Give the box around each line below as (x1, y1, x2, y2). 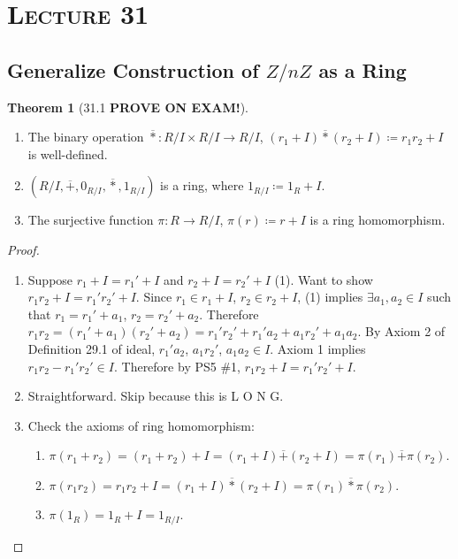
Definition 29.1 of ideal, (27, 339, 156, 357)
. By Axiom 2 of (357, 322, 446, 341)
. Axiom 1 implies (270, 339, 366, 357)
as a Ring (318, 56, 407, 83)
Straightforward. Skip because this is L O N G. (27, 387, 284, 405)
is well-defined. (27, 144, 108, 163)
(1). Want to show (274, 270, 373, 288)
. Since (135, 287, 172, 306)
